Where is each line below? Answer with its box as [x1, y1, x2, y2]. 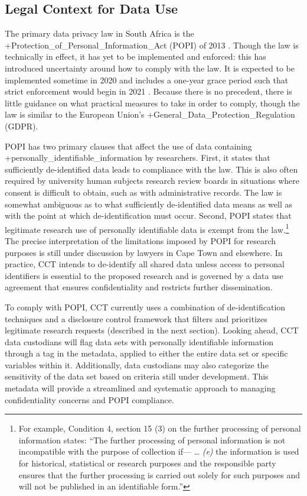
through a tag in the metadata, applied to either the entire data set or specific [5, 347, 288, 359]
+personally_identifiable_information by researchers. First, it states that [5, 151, 270, 164]
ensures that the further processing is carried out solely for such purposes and [18, 468, 301, 481]
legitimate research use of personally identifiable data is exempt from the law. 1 [5, 221, 289, 235]
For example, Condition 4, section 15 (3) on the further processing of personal [18, 422, 301, 435]
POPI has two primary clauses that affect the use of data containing [5, 140, 252, 152]
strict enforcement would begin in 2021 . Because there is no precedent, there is [5, 85, 292, 98]
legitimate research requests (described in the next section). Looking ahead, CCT [5, 324, 299, 336]
